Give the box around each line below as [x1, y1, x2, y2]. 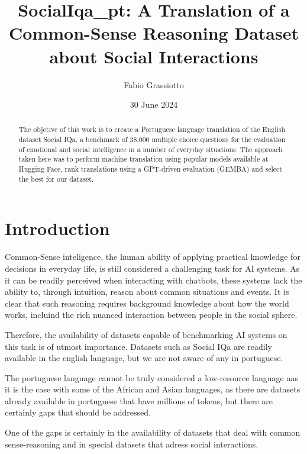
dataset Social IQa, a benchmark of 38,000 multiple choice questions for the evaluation [18, 134, 286, 144]
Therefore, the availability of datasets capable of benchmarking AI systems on [5, 328, 287, 340]
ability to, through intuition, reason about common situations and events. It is [5, 285, 289, 298]
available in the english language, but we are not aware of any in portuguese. [5, 352, 283, 364]
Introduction [5, 216, 110, 240]
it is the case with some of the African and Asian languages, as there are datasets [5, 383, 300, 395]
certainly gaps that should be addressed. [5, 406, 151, 418]
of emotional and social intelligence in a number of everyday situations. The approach [18, 144, 283, 154]
